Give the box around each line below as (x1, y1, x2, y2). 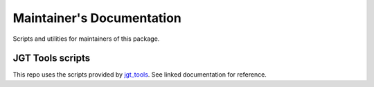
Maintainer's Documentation (12, 10, 181, 26)
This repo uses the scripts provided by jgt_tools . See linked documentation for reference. (12, 70, 267, 79)
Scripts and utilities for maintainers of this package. (12, 35, 160, 43)
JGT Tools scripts (12, 52, 90, 64)
